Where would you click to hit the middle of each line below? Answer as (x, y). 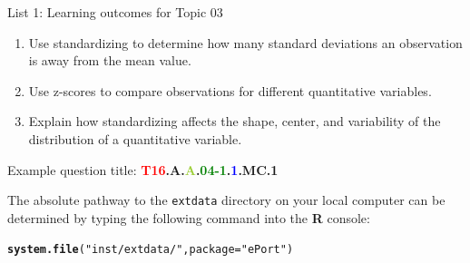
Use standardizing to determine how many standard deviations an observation (245, 42)
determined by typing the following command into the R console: (189, 217)
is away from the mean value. (110, 60)
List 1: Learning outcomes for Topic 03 (115, 12)
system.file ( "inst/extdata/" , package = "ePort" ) (151, 250)
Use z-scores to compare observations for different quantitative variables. (230, 90)
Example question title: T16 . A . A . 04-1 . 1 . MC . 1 (143, 169)
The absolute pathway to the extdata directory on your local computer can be (226, 200)
